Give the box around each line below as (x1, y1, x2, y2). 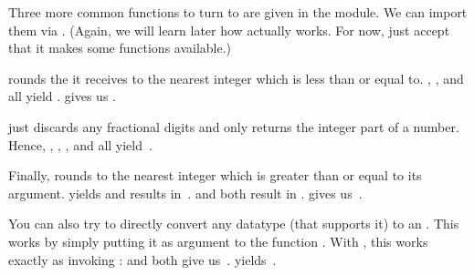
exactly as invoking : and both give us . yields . (8, 250, 277, 269)
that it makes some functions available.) (8, 38, 232, 57)
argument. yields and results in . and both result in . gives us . (8, 183, 363, 202)
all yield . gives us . (8, 87, 116, 106)
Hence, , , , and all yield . (8, 135, 153, 154)
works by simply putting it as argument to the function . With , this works (8, 231, 428, 250)
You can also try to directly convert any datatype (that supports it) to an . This (8, 214, 459, 233)
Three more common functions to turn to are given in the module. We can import (8, 3, 468, 21)
